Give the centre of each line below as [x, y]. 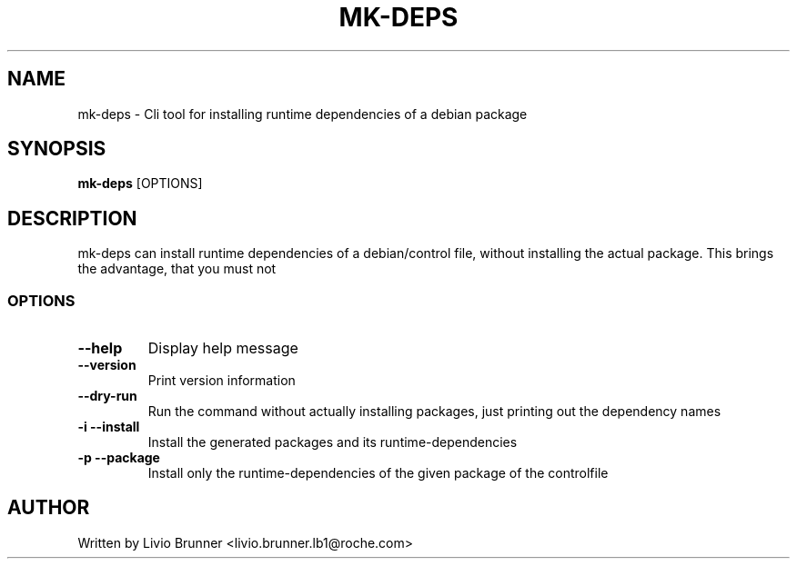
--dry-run [107, 396]
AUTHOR [49, 508]
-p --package [119, 458]
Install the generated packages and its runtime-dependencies [333, 442]
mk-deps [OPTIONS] [140, 184]
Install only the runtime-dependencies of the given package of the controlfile [378, 473]
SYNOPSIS [57, 149]
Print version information [222, 381]
